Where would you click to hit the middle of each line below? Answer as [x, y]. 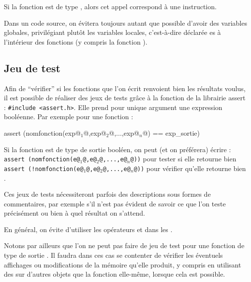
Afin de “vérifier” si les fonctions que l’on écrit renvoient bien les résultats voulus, [125, 88]
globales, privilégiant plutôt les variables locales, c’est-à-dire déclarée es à [112, 32]
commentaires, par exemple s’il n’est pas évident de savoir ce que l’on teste [115, 203]
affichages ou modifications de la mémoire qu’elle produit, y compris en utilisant [123, 264]
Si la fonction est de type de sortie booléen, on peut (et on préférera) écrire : [118, 149]
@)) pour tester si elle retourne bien [183, 159]
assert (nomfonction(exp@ [42, 133]
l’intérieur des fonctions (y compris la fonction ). [76, 41]
